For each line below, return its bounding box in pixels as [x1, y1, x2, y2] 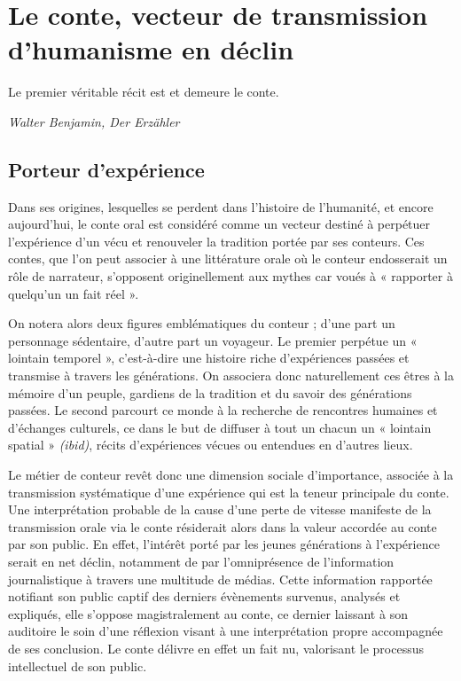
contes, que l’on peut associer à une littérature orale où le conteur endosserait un [8, 249, 448, 268]
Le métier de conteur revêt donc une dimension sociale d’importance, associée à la [8, 466, 454, 484]
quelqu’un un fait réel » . [8, 284, 139, 302]
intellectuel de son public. [8, 656, 147, 675]
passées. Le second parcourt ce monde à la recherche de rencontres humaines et [8, 401, 438, 419]
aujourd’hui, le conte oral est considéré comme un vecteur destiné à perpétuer [8, 215, 431, 233]
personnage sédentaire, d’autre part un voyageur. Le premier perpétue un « [8, 331, 418, 349]
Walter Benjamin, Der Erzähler [8, 112, 180, 130]
